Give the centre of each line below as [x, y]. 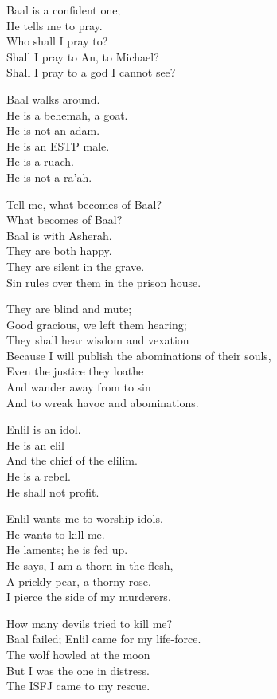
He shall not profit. [53, 491]
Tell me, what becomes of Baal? [84, 204]
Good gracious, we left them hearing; [97, 324]
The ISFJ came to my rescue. [78, 686]
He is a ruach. [40, 161]
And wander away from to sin [79, 387]
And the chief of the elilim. [72, 460]
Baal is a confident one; [64, 10]
